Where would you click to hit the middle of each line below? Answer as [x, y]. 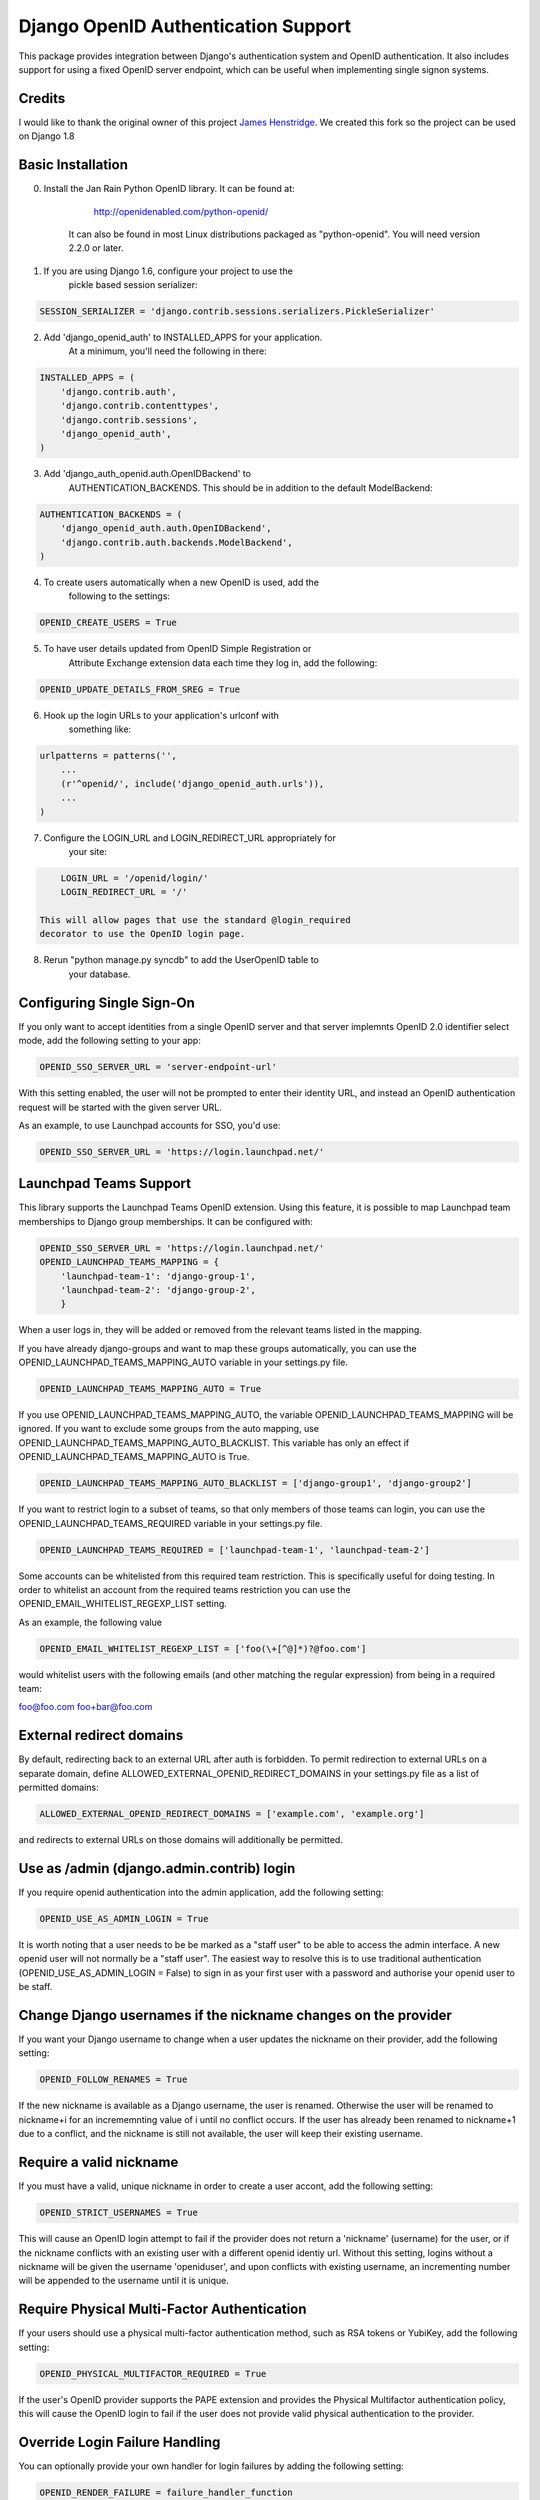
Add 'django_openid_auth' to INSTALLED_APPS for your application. [183, 337]
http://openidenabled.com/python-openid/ [181, 211]
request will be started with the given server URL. [120, 1107]
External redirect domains [101, 1735]
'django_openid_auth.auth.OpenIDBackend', [166, 528]
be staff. [35, 1987]
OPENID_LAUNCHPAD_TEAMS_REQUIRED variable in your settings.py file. [170, 1523]
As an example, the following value [90, 1622]
